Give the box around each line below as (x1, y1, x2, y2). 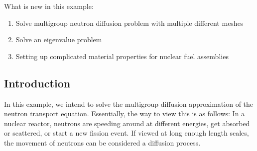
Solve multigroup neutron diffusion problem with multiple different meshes (15, 17, 244, 28)
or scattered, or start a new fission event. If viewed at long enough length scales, (4, 128, 249, 138)
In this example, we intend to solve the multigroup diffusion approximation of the (4, 98, 254, 109)
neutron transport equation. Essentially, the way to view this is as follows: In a (4, 108, 245, 119)
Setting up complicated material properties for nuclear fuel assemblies (15, 51, 229, 61)
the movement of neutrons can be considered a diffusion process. (4, 137, 201, 148)
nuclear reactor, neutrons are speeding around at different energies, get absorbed (4, 118, 250, 128)
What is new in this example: (4, 1, 94, 11)
